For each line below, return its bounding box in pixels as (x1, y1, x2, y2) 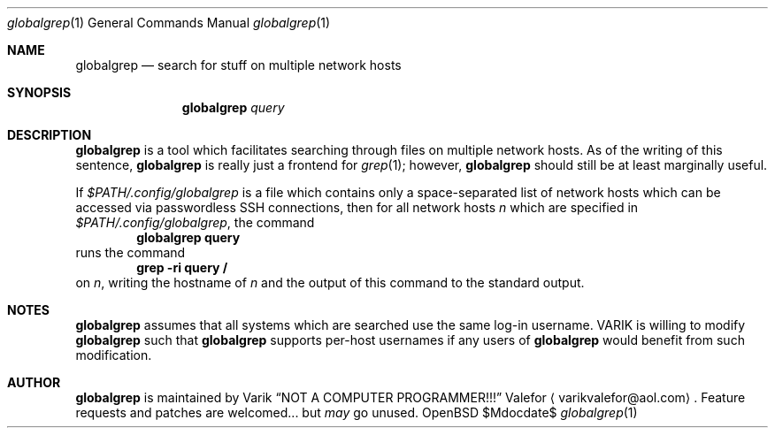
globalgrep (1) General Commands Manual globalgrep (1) (7, 15, 331, 30)
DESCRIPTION (7, 127, 92, 142)
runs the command (75, 245, 186, 260)
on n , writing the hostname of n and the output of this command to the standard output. (75, 275, 585, 290)
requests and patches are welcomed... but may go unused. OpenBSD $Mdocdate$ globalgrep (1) (75, 405, 638, 420)
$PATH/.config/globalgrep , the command (75, 215, 315, 230)
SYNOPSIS (7, 85, 72, 100)
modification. (75, 347, 152, 362)
